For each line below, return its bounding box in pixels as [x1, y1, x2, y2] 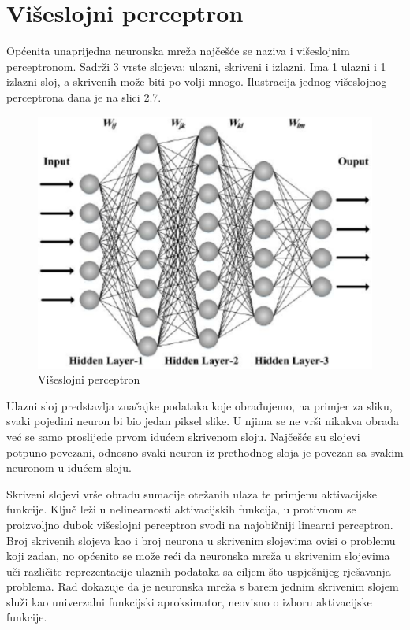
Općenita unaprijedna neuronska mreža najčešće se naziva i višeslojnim [6, 43, 350, 59]
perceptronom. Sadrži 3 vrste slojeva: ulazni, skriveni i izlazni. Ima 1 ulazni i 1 [6, 57, 386, 74]
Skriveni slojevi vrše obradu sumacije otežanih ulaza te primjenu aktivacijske [6, 485, 377, 502]
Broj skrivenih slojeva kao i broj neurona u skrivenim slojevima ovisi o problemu [6, 532, 396, 548]
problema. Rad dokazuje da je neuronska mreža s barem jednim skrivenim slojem [6, 578, 399, 595]
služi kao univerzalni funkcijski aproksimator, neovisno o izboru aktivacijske [6, 593, 372, 610]
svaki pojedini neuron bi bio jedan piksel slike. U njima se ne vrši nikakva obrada [6, 413, 399, 429]
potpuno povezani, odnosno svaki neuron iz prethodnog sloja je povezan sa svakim [6, 443, 404, 460]
